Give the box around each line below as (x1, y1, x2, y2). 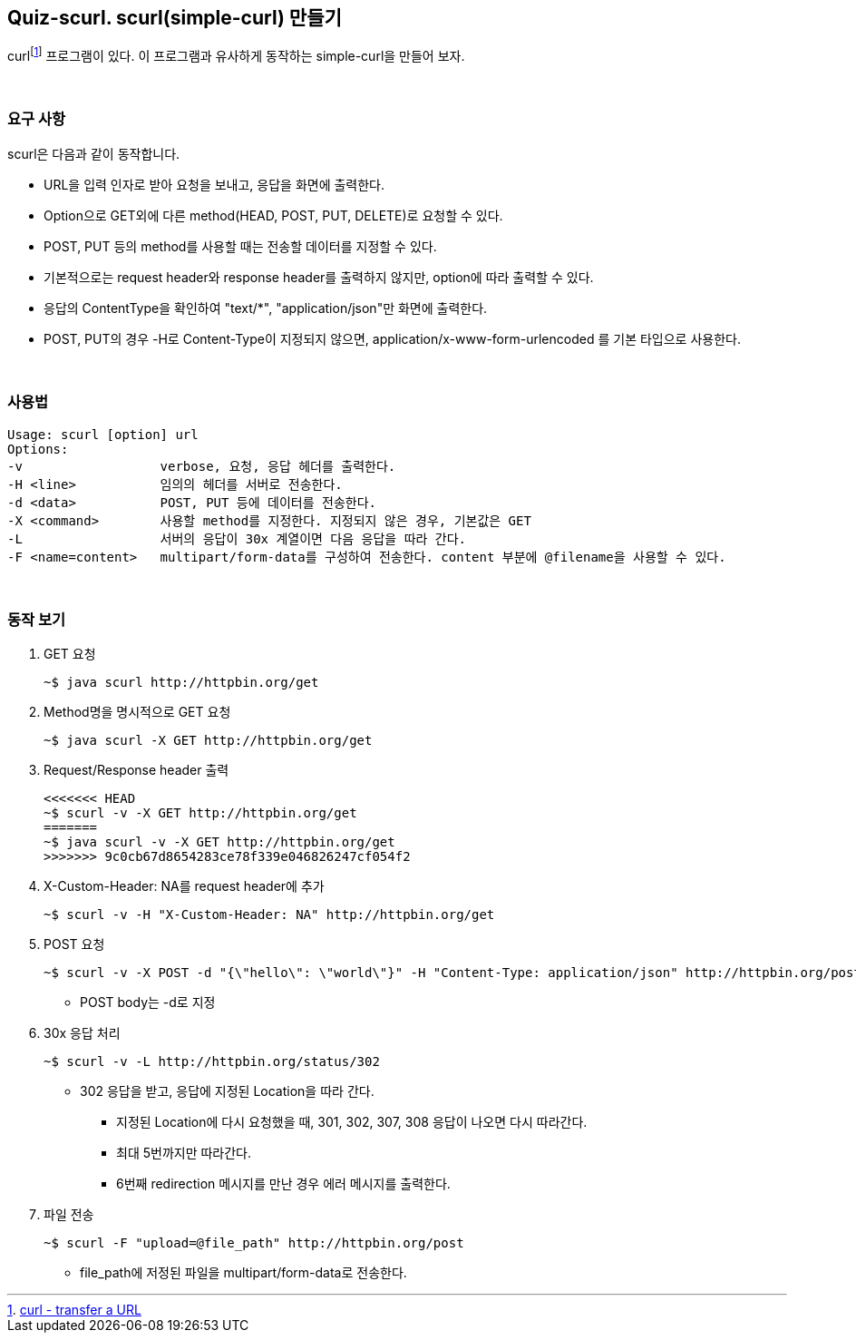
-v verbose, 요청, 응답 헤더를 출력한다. (7, 458, 396, 474)
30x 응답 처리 (44, 1025, 121, 1042)
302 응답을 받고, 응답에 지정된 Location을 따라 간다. (80, 1083, 374, 1100)
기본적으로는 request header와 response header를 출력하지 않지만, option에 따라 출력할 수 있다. (44, 269, 594, 285)
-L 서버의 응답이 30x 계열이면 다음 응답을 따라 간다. (7, 531, 467, 546)
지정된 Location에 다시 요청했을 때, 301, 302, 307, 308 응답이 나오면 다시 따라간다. (116, 1114, 588, 1130)
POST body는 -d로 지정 (80, 994, 216, 1011)
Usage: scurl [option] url (7, 426, 199, 442)
